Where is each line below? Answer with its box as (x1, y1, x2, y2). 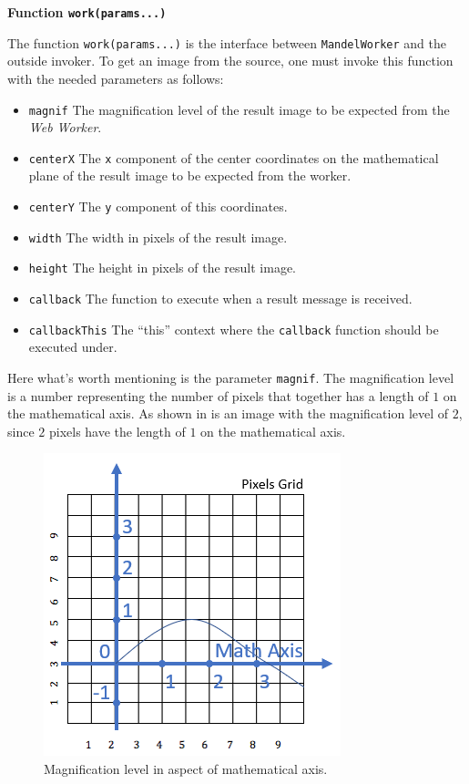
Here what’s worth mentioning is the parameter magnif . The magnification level (7, 367, 454, 387)
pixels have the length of (48, 421, 186, 440)
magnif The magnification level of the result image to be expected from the (28, 99, 450, 119)
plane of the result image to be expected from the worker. (28, 166, 352, 185)
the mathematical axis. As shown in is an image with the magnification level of (7, 404, 449, 423)
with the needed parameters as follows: (7, 68, 224, 88)
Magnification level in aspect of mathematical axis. (44, 758, 328, 778)
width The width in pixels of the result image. (28, 227, 288, 246)
